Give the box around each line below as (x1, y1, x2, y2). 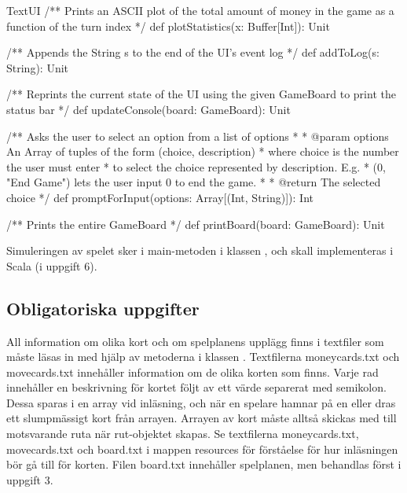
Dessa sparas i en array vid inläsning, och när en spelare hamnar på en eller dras (6, 394, 396, 410)
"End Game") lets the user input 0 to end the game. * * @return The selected (6, 174, 381, 190)
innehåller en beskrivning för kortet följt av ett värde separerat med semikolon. (6, 379, 387, 396)
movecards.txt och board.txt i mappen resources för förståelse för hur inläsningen (6, 440, 398, 457)
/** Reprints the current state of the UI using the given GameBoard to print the (6, 86, 396, 102)
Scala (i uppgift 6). (6, 257, 97, 274)
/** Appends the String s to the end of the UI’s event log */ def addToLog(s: (6, 44, 379, 61)
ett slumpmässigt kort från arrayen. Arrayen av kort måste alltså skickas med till (6, 410, 397, 426)
